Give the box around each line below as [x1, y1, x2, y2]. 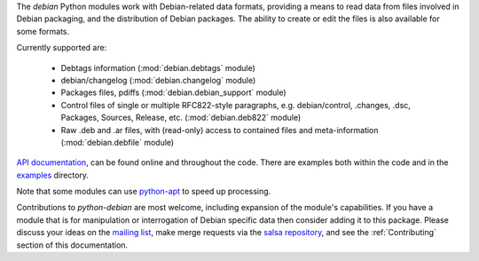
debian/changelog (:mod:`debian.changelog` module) [60, 75, 256, 85]
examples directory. [16, 170, 89, 180]
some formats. [16, 26, 70, 36]
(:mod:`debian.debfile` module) [60, 137, 175, 147]
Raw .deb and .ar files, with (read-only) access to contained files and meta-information [60, 124, 379, 135]
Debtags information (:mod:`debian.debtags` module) [60, 62, 256, 73]
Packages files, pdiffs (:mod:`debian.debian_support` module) [60, 87, 287, 98]
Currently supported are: [16, 43, 107, 53]
